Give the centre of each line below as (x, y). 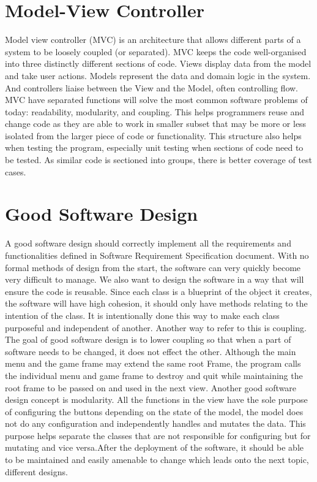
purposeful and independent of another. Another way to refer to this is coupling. (156, 327)
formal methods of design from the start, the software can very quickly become (153, 267)
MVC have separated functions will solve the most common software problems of (156, 100)
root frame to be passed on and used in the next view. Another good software (151, 387)
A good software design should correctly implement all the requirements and (148, 243)
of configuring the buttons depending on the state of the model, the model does (154, 411)
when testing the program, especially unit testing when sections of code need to (154, 147)
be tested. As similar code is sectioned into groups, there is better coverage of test (159, 160)
